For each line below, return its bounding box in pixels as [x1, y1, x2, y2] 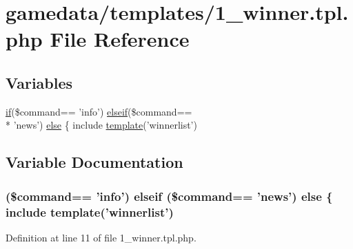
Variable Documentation [6, 151, 183, 173]
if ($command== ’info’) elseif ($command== [6, 104, 192, 118]
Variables [6, 72, 73, 93]
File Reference [50, 25, 190, 53]
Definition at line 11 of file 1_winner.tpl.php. [6, 230, 196, 244]
